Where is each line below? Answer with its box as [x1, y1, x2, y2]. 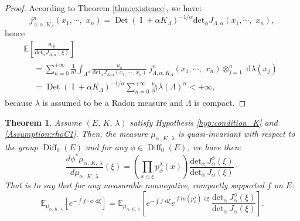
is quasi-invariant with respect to [178, 127, 295, 140]
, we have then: [187, 140, 242, 153]
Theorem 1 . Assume [5, 116, 82, 128]
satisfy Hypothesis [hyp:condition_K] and [129, 116, 278, 128]
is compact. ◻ [194, 96, 246, 108]
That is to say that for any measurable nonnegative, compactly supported [5, 179, 264, 191]
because [5, 96, 33, 108]
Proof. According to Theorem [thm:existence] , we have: [5, 2, 202, 13]
